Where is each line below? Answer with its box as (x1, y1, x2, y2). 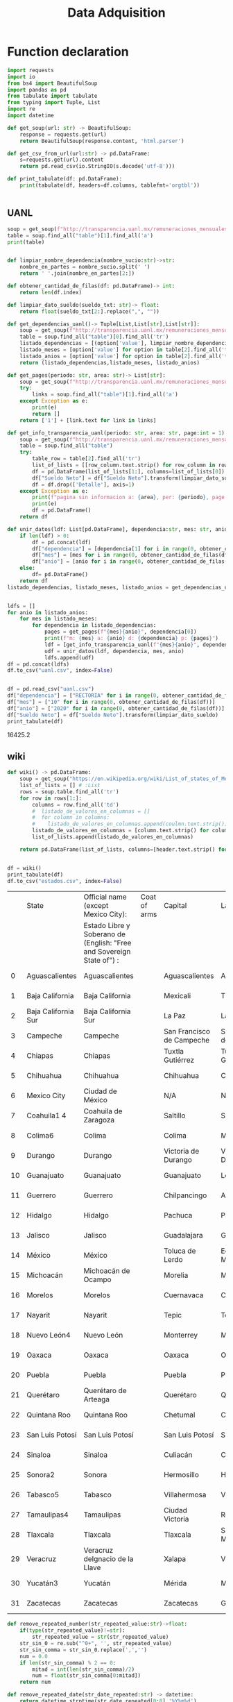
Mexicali (164, 991, 191, 1001)
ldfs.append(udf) (44, 654, 95, 661)
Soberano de (83, 929, 126, 939)
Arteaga (83, 1395, 110, 1404)
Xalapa (164, 1554, 187, 1564)
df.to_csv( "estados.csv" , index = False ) (7, 877, 123, 884)
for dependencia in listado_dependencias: (32, 622, 157, 629)
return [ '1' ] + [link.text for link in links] (19, 416, 157, 424)
